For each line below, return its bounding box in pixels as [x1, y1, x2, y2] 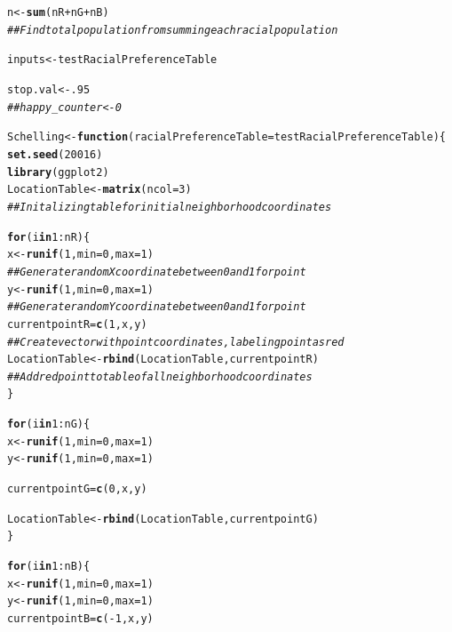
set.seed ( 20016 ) [7, 148, 103, 161]
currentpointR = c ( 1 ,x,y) [7, 317, 147, 331]
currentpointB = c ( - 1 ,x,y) [7, 612, 154, 626]
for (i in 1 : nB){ [7, 560, 91, 573]
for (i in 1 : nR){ [7, 230, 91, 244]
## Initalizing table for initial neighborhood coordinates [7, 200, 332, 213]
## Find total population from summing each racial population [7, 23, 338, 36]
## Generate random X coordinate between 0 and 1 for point [7, 265, 306, 278]
